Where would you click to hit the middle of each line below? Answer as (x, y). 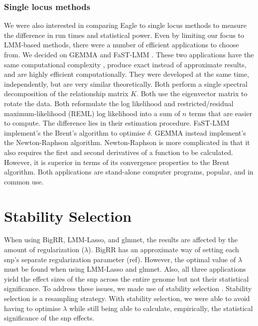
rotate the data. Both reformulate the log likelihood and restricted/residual (119, 103)
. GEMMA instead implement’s (198, 132)
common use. (24, 181)
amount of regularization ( (44, 249)
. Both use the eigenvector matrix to (192, 93)
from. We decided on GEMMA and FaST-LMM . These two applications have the (129, 54)
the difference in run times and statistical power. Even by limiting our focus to (124, 35)
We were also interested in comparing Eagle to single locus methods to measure (125, 25)
